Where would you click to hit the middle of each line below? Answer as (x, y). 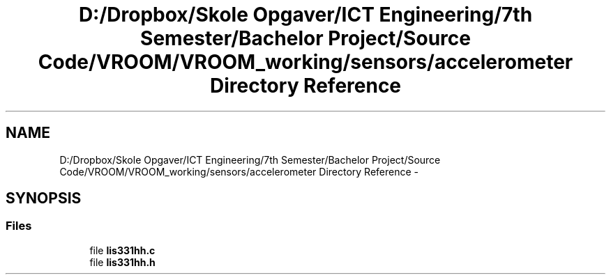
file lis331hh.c (122, 250)
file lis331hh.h (122, 262)
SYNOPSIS (44, 199)
